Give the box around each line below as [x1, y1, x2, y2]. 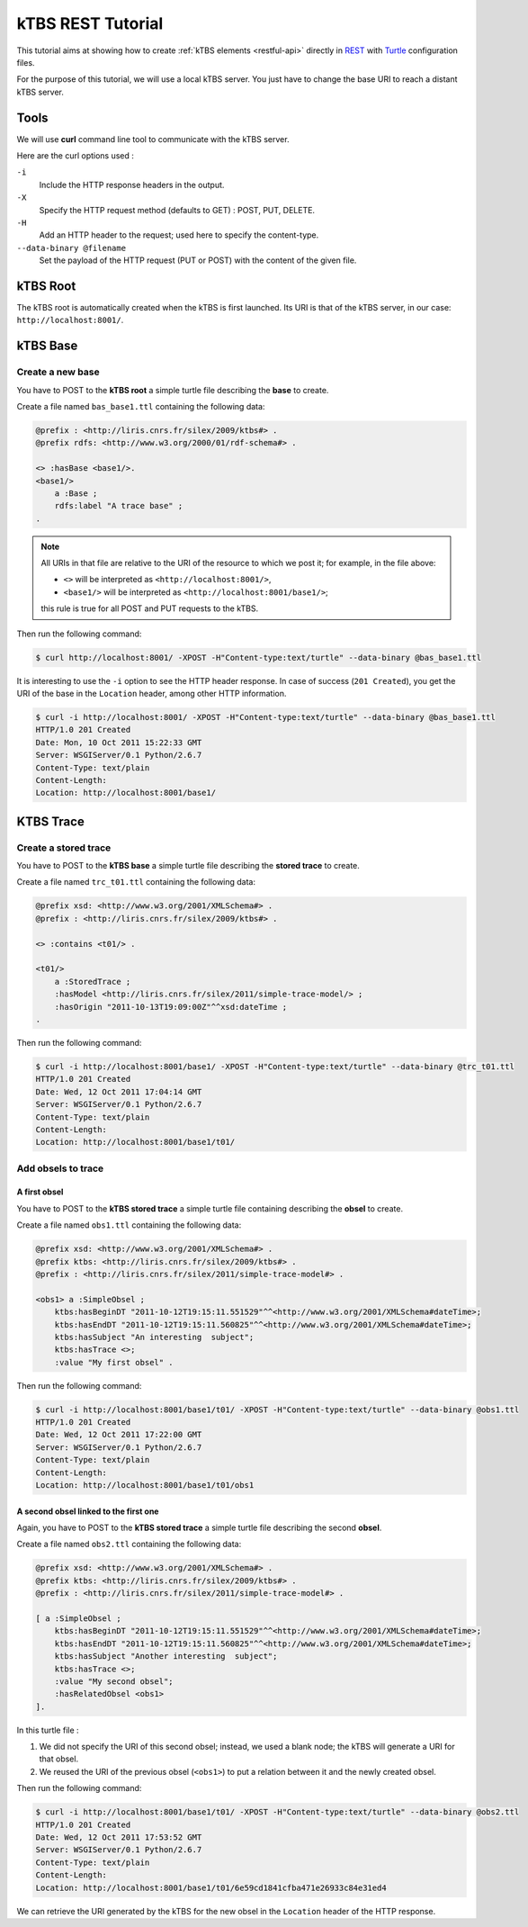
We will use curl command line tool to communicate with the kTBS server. [16, 133, 290, 144]
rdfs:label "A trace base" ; [54, 500, 183, 511]
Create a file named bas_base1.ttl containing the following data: [16, 401, 265, 411]
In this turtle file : [16, 1724, 80, 1735]
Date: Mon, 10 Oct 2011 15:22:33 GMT [35, 737, 202, 747]
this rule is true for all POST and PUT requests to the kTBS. [40, 603, 259, 614]
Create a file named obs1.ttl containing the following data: [16, 1220, 242, 1230]
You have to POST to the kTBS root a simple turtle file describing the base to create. [16, 384, 329, 395]
